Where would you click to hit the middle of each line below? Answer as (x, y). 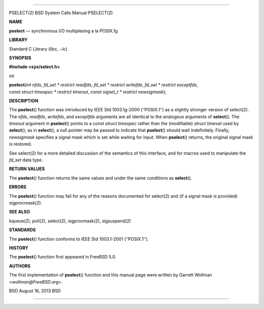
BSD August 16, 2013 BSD (35, 291)
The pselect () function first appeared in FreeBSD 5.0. (63, 257)
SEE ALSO (20, 212)
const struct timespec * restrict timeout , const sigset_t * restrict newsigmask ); (88, 92)
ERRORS (18, 187)
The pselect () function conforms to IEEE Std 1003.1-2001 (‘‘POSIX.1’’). (79, 239)
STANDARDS (22, 230)
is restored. (20, 144)
